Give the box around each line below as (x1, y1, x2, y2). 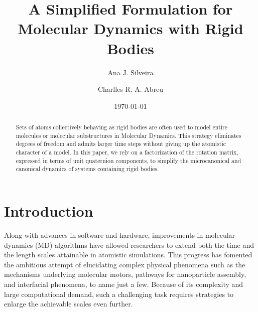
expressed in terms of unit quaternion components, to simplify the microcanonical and (16, 156, 241, 165)
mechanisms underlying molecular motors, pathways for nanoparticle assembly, (4, 269, 246, 279)
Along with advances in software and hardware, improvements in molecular (4, 229, 235, 240)
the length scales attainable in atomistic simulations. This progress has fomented (4, 249, 252, 260)
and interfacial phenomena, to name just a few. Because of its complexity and (4, 278, 243, 289)
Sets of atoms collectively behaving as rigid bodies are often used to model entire (16, 123, 227, 131)
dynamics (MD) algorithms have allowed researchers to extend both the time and (4, 239, 254, 250)
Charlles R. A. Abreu (97, 84, 164, 94)
